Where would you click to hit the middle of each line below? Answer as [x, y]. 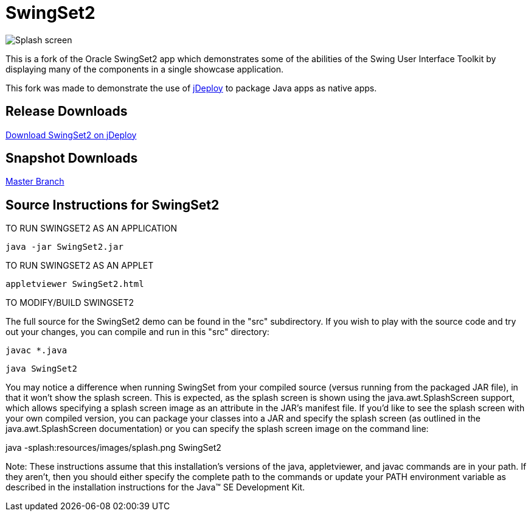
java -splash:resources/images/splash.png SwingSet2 [113, 448]
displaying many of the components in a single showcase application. [145, 69]
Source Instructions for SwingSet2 [113, 205]
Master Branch [35, 182]
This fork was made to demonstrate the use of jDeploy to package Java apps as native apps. [191, 88]
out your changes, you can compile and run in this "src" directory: [137, 332]
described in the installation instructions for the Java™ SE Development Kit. [155, 487]
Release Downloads [67, 111]
